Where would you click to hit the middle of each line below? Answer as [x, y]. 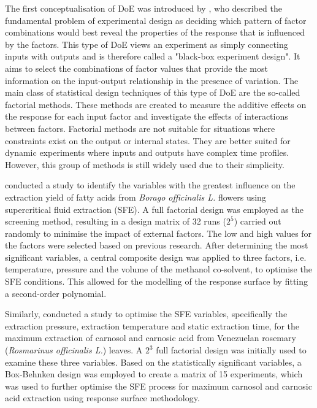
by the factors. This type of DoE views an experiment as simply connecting [147, 44]
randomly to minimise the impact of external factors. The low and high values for [158, 233]
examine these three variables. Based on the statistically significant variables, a [153, 362]
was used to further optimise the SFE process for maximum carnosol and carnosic [158, 386]
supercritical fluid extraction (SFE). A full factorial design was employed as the [154, 209]
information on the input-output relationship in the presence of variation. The [152, 80]
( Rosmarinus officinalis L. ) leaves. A [74, 350]
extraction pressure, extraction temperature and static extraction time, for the [152, 325]
